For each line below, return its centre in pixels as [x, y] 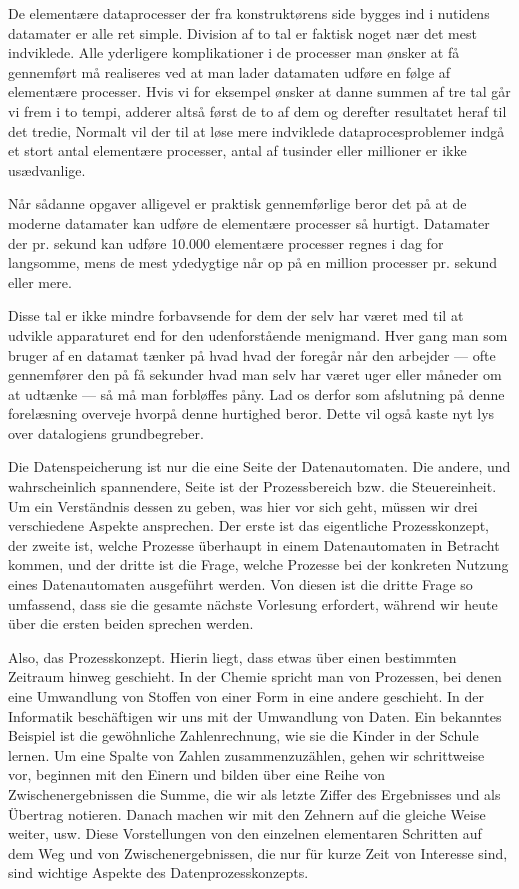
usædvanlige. [47, 169]
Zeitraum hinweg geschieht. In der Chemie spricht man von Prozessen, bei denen [255, 676]
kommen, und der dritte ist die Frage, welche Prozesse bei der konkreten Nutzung [258, 564]
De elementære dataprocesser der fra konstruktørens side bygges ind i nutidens [249, 13]
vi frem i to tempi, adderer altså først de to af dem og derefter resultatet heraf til [257, 110]
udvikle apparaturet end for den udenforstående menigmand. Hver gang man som [258, 334]
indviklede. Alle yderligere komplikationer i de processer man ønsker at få [234, 52]
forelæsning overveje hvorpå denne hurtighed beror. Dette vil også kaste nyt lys [251, 413]
